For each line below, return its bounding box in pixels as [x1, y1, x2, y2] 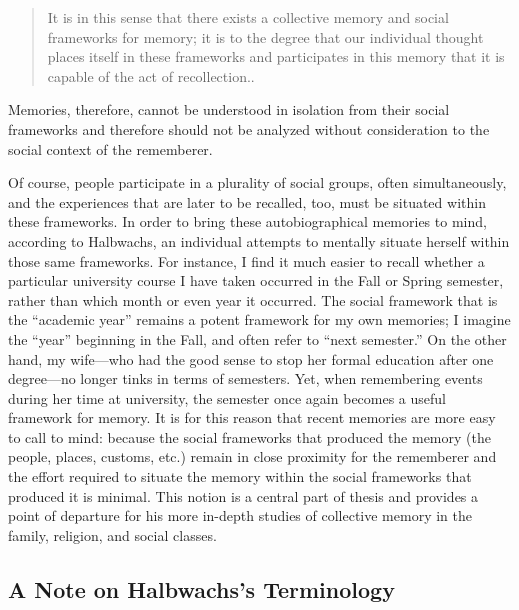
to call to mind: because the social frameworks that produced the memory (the [8, 426, 491, 447]
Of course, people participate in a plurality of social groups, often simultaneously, [8, 172, 507, 193]
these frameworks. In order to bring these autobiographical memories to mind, [8, 211, 487, 232]
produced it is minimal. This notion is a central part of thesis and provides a [8, 485, 479, 506]
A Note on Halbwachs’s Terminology [8, 573, 395, 604]
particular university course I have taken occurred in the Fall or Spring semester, [8, 270, 504, 291]
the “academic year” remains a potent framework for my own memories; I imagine [8, 309, 511, 330]
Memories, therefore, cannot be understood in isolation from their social [8, 99, 450, 120]
